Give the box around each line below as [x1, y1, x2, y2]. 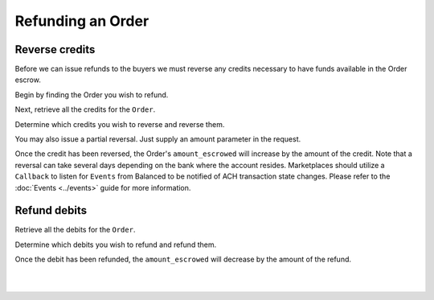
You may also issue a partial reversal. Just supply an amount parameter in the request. [14, 134, 301, 144]
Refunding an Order [14, 12, 149, 30]
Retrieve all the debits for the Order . [14, 225, 136, 235]
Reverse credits [14, 43, 96, 56]
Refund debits [14, 203, 88, 217]
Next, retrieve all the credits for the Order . [14, 105, 156, 114]
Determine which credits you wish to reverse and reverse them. [14, 119, 225, 129]
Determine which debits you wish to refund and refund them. [14, 240, 217, 249]
